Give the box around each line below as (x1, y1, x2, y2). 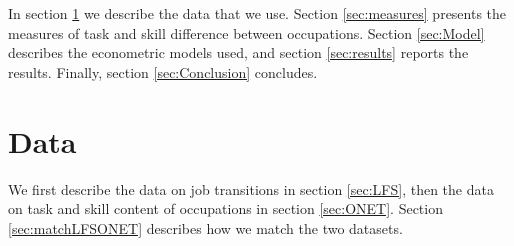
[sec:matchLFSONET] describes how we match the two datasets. (8, 217, 403, 238)
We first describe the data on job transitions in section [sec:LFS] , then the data (8, 178, 494, 199)
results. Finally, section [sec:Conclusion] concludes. (8, 61, 318, 82)
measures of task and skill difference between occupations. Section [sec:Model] (8, 22, 485, 43)
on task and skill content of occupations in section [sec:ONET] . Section (8, 198, 443, 219)
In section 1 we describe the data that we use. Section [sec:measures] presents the (8, 3, 507, 23)
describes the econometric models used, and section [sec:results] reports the (8, 42, 469, 63)
